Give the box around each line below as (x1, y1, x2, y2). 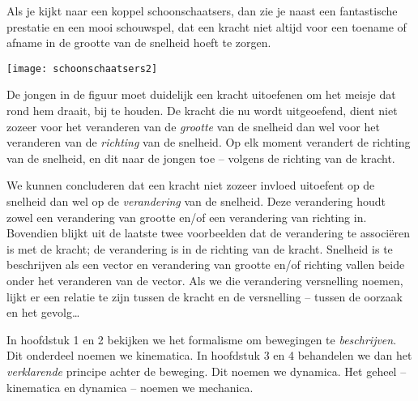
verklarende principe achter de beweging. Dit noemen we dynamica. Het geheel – (6, 362, 407, 379)
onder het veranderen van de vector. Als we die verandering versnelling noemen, (6, 271, 403, 288)
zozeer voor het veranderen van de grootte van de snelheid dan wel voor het (6, 117, 380, 134)
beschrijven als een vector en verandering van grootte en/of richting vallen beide (6, 256, 405, 273)
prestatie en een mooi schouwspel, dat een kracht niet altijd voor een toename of (6, 18, 407, 35)
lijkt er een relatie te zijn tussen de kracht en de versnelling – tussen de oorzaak (6, 288, 403, 305)
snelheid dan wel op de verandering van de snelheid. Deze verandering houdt (6, 193, 386, 209)
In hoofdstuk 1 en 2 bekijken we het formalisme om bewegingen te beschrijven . (6, 331, 397, 348)
